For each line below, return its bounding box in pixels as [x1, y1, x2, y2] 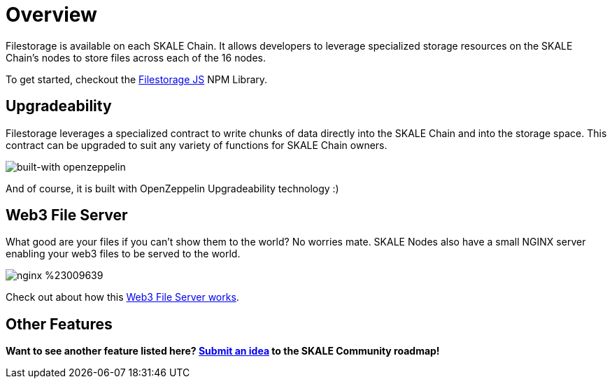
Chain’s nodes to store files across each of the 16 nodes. [6, 51, 266, 64]
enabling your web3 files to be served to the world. [6, 248, 241, 260]
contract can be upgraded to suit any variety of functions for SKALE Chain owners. [6, 138, 387, 151]
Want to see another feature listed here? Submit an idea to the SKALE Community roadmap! [6, 345, 440, 357]
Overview [6, 3, 97, 27]
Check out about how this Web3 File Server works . [6, 291, 239, 304]
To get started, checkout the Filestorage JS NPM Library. [6, 73, 268, 85]
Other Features [6, 315, 113, 333]
